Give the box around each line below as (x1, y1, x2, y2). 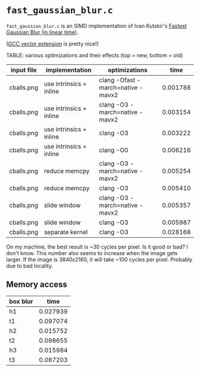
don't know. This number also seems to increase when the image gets (6, 249, 178, 256)
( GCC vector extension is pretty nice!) (6, 40, 99, 47)
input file (11, 66, 37, 74)
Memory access (6, 280, 67, 290)
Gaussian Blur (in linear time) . (6, 29, 79, 36)
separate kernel (43, 228, 88, 236)
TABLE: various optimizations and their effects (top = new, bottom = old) (6, 51, 183, 58)
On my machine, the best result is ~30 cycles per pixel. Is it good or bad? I (6, 243, 189, 250)
